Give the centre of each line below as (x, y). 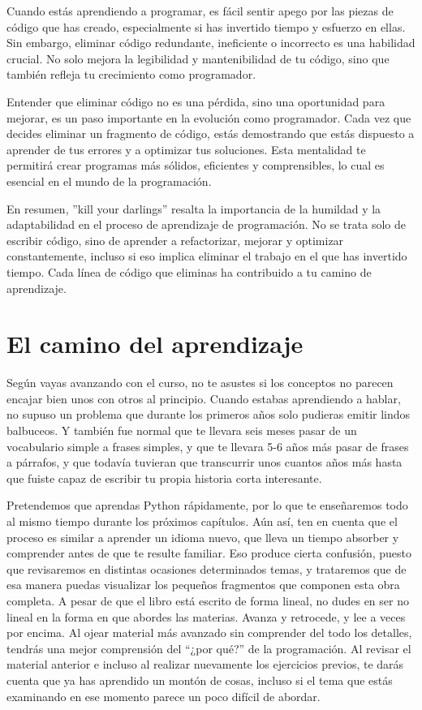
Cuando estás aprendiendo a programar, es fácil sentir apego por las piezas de (200, 11)
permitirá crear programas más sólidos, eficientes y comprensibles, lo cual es (196, 165)
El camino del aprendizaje (155, 344)
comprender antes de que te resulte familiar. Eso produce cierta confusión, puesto (209, 553)
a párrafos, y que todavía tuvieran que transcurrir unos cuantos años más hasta (205, 462)
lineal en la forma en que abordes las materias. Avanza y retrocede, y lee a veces (206, 616)
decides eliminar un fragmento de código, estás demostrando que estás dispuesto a (211, 133)
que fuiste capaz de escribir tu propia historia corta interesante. (164, 478)
